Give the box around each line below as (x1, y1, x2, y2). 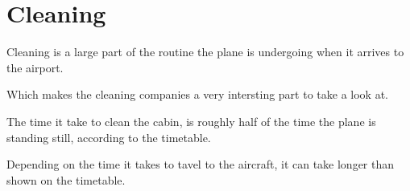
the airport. (6, 59, 64, 75)
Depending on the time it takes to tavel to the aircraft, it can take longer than (6, 156, 395, 173)
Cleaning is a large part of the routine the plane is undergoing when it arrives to (6, 43, 404, 60)
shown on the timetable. (6, 171, 126, 188)
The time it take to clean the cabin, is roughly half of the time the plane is (6, 112, 376, 129)
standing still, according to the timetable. (6, 128, 211, 145)
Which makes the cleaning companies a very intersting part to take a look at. (6, 86, 388, 103)
